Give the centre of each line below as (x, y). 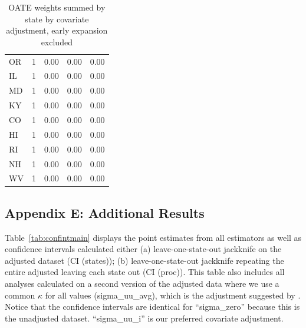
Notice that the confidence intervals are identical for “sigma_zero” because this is (152, 307)
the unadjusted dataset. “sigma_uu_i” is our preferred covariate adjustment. (144, 318)
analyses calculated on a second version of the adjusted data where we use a (142, 284)
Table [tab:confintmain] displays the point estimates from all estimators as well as (153, 237)
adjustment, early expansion (57, 30)
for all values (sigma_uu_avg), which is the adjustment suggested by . (173, 295)
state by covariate (57, 19)
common (20, 295)
